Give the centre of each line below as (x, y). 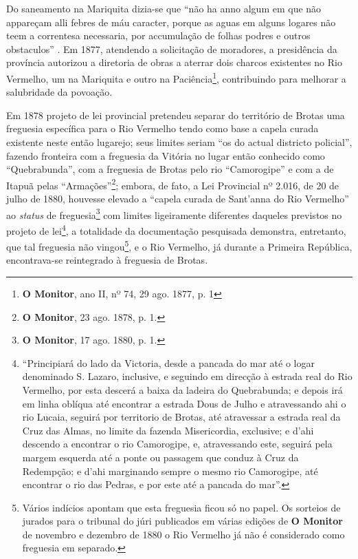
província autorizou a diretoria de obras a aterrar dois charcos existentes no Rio (174, 62)
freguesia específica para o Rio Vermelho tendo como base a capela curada (163, 128)
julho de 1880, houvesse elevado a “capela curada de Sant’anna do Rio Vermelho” (178, 199)
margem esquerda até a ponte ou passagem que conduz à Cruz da (160, 457)
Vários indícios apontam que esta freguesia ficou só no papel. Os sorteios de (181, 507)
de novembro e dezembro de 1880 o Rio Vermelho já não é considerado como (183, 534)
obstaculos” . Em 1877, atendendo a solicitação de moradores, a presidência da (172, 49)
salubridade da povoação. (59, 92)
